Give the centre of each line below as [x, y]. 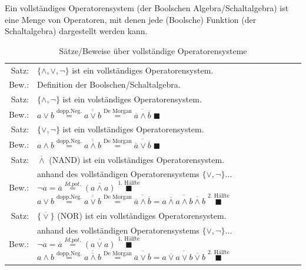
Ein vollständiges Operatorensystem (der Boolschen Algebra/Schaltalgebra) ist [147, 8]
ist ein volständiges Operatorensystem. [132, 99]
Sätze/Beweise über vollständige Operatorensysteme [153, 50]
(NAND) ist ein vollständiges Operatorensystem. [137, 159]
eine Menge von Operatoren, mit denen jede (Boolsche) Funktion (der [131, 19]
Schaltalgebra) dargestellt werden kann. [76, 31]
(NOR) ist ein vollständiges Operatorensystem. [142, 215]
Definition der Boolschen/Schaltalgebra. [109, 84]
